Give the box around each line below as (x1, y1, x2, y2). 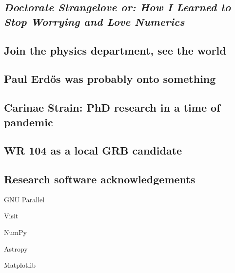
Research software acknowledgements (4, 172, 196, 187)
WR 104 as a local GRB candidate (4, 143, 182, 158)
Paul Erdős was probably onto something (4, 71, 216, 86)
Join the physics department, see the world (4, 42, 226, 58)
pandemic (4, 114, 53, 129)
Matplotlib (4, 260, 36, 270)
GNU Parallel (4, 194, 45, 204)
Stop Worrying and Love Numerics (4, 14, 185, 29)
